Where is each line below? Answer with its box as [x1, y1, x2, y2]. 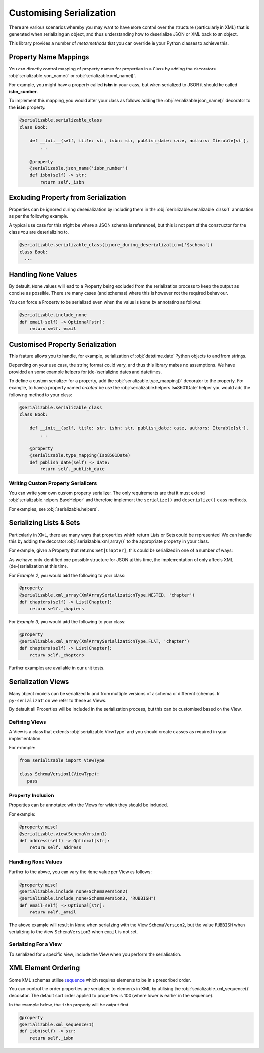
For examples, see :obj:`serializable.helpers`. [9, 506, 99, 512]
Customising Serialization [9, 7, 116, 18]
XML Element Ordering [9, 964, 80, 972]
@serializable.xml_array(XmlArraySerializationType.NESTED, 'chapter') [19, 592, 195, 598]
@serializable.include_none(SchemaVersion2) [19, 889, 128, 894]
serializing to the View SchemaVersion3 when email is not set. [9, 929, 138, 935]
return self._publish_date [40, 467, 105, 472]
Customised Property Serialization [9, 340, 117, 349]
